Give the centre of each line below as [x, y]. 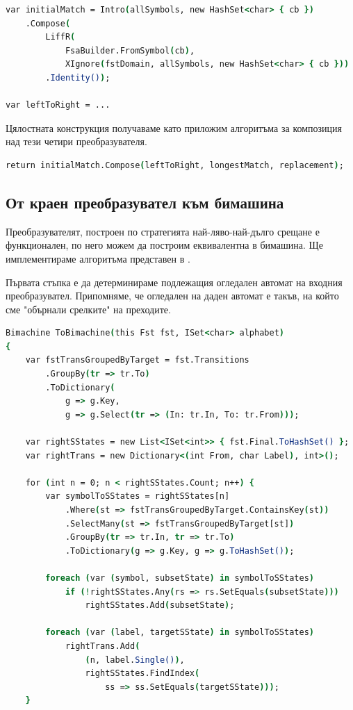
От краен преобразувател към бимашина [145, 202]
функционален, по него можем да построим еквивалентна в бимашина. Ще [164, 245]
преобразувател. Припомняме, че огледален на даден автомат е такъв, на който [172, 296]
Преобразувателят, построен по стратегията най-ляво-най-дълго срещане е [163, 231]
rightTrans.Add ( [102, 646]
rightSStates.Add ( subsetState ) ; [160, 605]
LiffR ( [60, 37]
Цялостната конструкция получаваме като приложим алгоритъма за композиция [174, 127]
